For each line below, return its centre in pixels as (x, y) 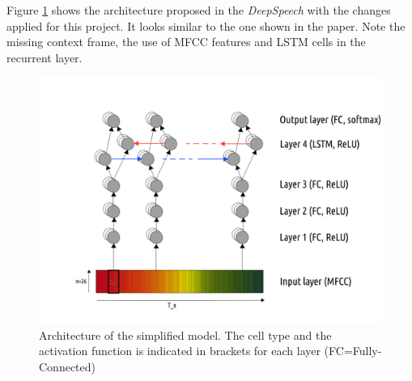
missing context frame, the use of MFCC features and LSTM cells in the (186, 42)
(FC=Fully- (353, 351)
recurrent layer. (45, 57)
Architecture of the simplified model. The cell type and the (185, 334)
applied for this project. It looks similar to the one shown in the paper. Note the (206, 25)
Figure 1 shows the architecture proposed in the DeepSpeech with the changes (199, 10)
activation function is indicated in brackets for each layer (180, 351)
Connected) (67, 366)
